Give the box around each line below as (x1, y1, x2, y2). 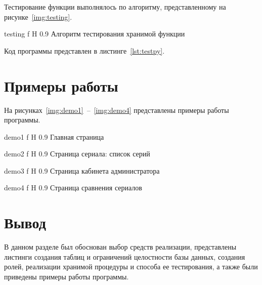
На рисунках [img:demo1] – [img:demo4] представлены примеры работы (4, 104, 229, 115)
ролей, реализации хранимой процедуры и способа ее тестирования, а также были (4, 261, 258, 272)
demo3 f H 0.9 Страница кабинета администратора (4, 165, 160, 176)
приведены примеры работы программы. (4, 271, 129, 281)
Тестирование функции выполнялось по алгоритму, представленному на (4, 2, 226, 12)
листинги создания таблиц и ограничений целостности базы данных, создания (4, 251, 245, 262)
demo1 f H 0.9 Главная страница (4, 131, 104, 142)
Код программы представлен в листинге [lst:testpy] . (4, 45, 165, 56)
